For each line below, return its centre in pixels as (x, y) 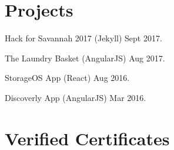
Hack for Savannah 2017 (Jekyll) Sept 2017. (83, 38)
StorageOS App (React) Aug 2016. (67, 78)
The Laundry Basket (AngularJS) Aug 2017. (85, 58)
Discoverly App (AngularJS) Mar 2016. (76, 97)
